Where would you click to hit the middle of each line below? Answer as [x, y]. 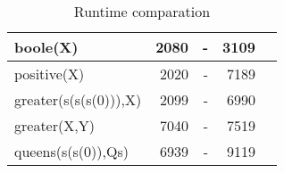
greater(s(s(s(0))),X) [78, 99]
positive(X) [50, 74]
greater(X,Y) [54, 125]
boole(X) [46, 47]
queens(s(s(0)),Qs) [71, 151]
